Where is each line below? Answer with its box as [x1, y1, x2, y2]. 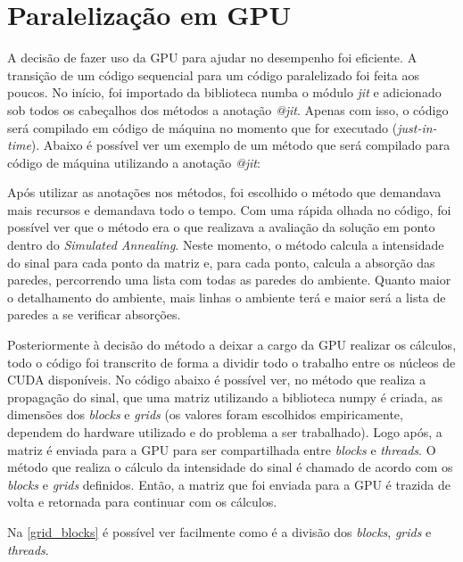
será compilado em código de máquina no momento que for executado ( [7, 118, 398, 136]
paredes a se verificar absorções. [7, 305, 181, 324]
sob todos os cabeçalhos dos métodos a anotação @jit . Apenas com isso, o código [7, 100, 449, 119]
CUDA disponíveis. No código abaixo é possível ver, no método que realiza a [7, 370, 426, 389]
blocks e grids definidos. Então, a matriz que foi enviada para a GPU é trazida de [7, 475, 451, 493]
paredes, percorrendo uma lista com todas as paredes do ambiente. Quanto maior [7, 270, 451, 289]
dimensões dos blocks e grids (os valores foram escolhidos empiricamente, [7, 405, 403, 424]
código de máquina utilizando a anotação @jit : [7, 153, 260, 171]
